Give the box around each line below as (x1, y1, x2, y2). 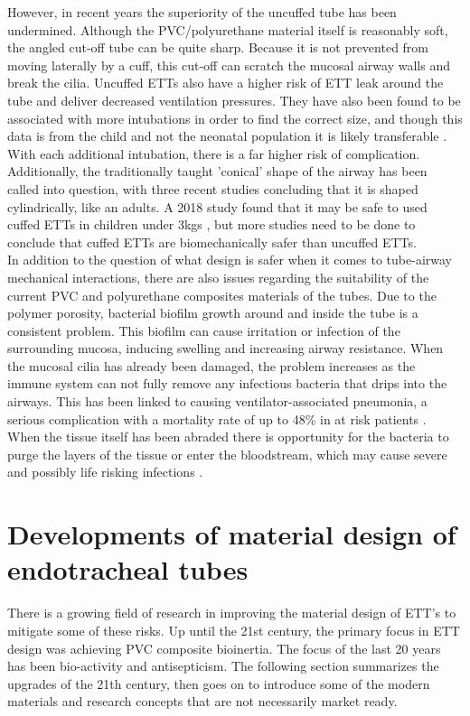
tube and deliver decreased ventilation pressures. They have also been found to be (7, 90, 461, 109)
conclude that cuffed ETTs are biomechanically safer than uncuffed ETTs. (7, 232, 417, 251)
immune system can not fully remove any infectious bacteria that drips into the (7, 374, 447, 393)
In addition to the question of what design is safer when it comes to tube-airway (7, 250, 453, 269)
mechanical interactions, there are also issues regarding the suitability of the (7, 267, 429, 286)
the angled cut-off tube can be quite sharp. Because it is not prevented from (7, 38, 429, 57)
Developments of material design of (7, 516, 456, 553)
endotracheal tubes (7, 551, 249, 588)
